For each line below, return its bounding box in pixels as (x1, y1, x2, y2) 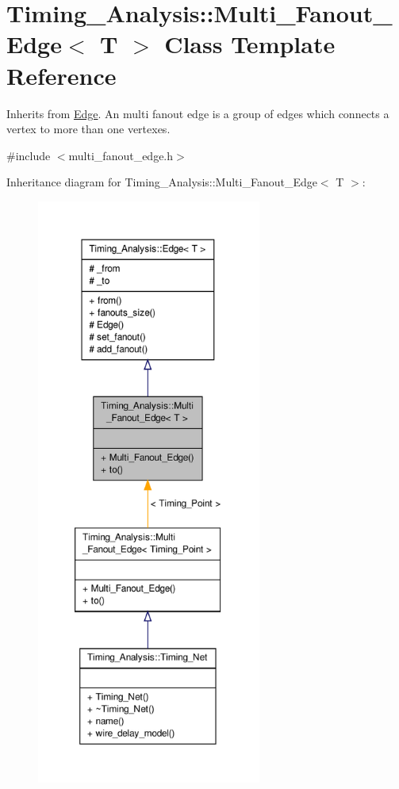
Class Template (164, 28, 336, 60)
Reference (6, 59, 117, 91)
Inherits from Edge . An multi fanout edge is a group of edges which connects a (6, 105, 389, 121)
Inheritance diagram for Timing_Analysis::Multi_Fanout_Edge (6, 174, 317, 190)
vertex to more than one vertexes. (6, 121, 171, 137)
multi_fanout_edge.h (68, 147, 174, 163)
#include (6, 147, 51, 163)
